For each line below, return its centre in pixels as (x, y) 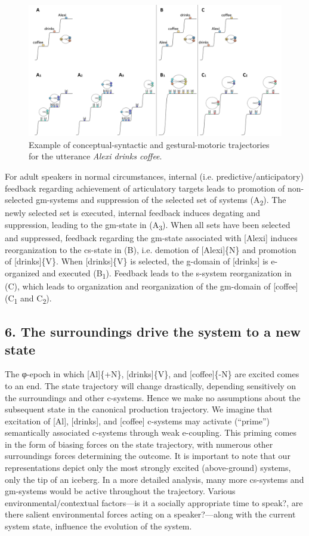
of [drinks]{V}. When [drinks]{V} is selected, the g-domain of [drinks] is (137, 261)
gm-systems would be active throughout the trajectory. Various (120, 491)
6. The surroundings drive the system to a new (153, 332)
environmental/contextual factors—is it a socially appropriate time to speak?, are (154, 502)
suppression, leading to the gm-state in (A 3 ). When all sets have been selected (148, 225)
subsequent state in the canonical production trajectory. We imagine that (139, 409)
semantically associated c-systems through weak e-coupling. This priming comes (151, 432)
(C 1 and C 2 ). (28, 298)
